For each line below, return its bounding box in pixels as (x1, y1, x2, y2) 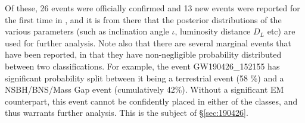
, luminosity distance (175, 25, 251, 37)
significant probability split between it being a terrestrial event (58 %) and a (5, 71, 284, 84)
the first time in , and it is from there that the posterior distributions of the (5, 13, 282, 26)
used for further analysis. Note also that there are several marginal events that (5, 36, 291, 49)
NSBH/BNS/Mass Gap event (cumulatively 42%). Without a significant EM (5, 83, 284, 96)
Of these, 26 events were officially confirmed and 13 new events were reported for (5, 2, 300, 14)
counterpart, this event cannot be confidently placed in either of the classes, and (5, 94, 298, 107)
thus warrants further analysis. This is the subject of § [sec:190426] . (5, 106, 248, 119)
